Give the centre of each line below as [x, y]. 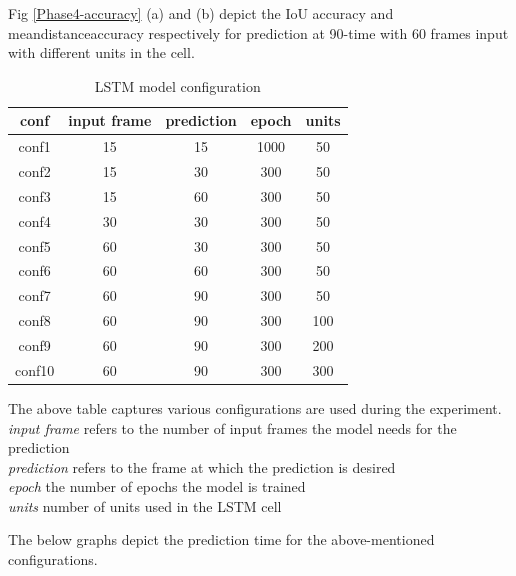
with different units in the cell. [101, 52]
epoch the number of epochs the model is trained [157, 486]
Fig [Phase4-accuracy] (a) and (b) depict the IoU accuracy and [201, 13]
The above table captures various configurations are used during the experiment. [255, 407]
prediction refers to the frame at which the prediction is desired [202, 466]
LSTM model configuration [177, 85]
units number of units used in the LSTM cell [145, 505]
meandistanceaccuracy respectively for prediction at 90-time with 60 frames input [258, 32]
